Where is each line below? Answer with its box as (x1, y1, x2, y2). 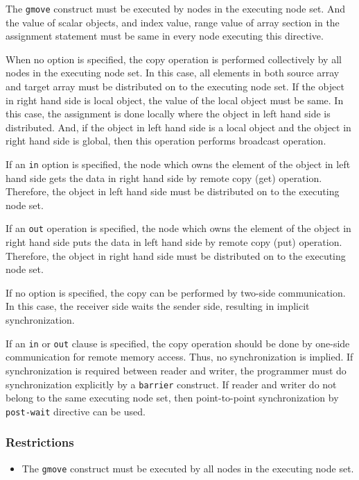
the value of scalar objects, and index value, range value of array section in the (6, 15, 340, 29)
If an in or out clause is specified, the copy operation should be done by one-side (6, 336, 350, 350)
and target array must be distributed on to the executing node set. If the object (6, 79, 344, 94)
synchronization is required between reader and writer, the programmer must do (6, 363, 347, 377)
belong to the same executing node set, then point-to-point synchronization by (6, 390, 339, 405)
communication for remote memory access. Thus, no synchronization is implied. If (6, 349, 353, 364)
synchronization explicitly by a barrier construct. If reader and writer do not (6, 376, 337, 391)
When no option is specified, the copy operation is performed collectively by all (6, 51, 342, 66)
